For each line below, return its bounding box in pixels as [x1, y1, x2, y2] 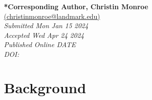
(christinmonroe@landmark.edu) [4, 11, 100, 21]
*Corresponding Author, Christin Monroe [4, 1, 149, 11]
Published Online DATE [4, 39, 76, 50]
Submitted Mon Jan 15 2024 [4, 20, 88, 31]
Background [4, 77, 87, 97]
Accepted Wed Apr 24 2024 [4, 30, 84, 40]
